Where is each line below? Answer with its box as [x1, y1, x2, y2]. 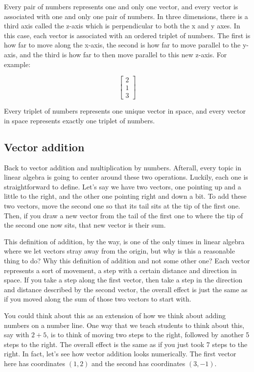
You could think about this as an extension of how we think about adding [4, 310, 226, 320]
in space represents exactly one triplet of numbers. [4, 115, 155, 125]
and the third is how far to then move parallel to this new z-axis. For [20, 49, 227, 59]
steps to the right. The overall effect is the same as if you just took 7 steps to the [4, 339, 248, 349]
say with [4, 329, 29, 340]
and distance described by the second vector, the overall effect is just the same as [4, 284, 248, 294]
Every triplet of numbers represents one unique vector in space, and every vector [4, 106, 246, 116]
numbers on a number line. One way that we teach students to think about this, [4, 320, 245, 330]
